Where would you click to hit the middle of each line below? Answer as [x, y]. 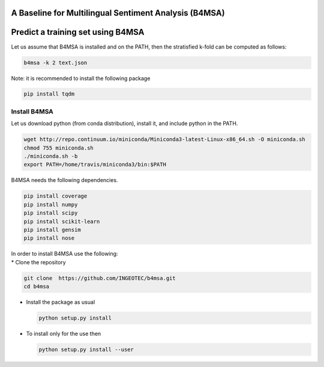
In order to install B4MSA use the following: [64, 254]
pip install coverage [55, 196]
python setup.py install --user [86, 349]
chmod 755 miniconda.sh [59, 148]
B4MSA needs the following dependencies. [64, 180]
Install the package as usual [61, 302]
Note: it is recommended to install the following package [81, 78]
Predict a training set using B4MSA [78, 32]
